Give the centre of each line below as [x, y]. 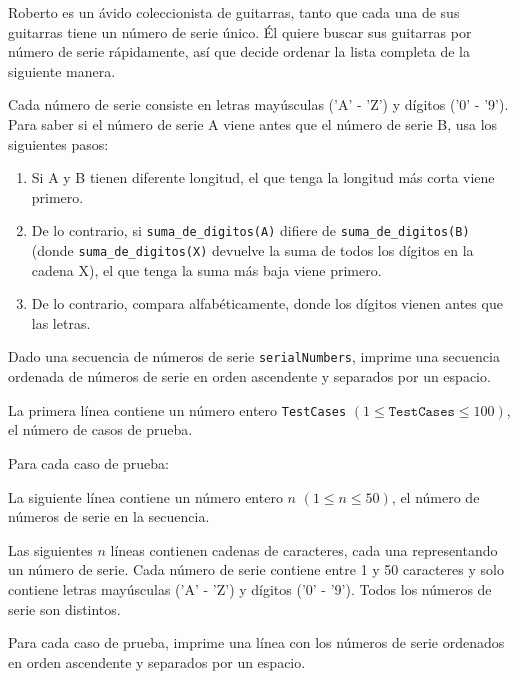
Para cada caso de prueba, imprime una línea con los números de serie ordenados [256, 642]
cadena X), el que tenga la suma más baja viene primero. [206, 269]
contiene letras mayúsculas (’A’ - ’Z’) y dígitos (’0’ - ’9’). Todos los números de [250, 588]
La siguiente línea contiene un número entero [145, 496]
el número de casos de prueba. [100, 429]
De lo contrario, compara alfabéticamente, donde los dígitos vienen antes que [267, 303]
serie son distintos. [64, 608]
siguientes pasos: [58, 143]
